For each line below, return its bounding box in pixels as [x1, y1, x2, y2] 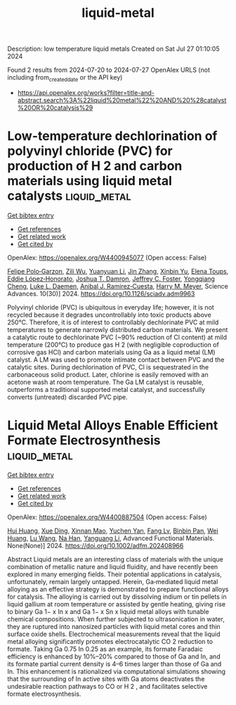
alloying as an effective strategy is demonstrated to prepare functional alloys [7, 585, 229, 593]
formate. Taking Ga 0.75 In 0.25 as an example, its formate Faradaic [7, 644, 204, 653]
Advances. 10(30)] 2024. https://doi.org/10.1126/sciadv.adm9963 [7, 289, 195, 298]
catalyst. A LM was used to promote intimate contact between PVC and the [7, 355, 225, 364]
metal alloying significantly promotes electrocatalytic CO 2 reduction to [7, 637, 213, 645]
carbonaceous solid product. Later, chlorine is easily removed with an [7, 370, 209, 379]
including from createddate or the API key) [7, 73, 123, 83]
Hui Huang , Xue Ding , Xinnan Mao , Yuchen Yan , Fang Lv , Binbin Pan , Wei [7, 526, 219, 535]
